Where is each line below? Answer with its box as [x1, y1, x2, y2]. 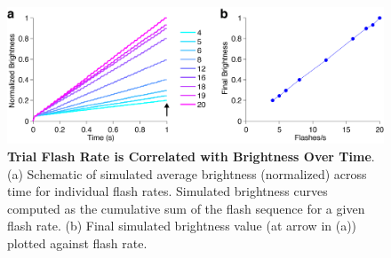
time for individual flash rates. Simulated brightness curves [7, 182, 328, 200]
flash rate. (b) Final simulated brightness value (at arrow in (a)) [7, 216, 357, 235]
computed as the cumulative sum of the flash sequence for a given [7, 199, 365, 217]
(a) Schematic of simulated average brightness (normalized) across [7, 164, 367, 183]
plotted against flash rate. [7, 234, 148, 252]
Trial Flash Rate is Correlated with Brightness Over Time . [7, 147, 375, 166]
